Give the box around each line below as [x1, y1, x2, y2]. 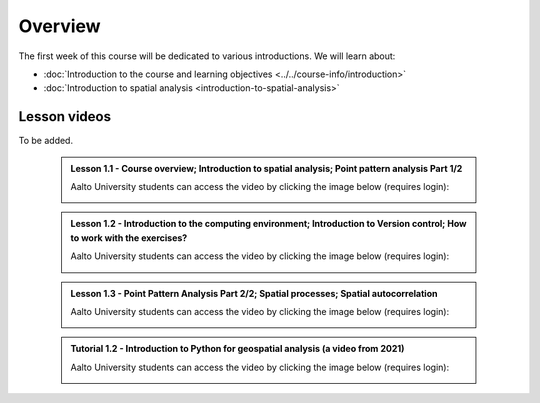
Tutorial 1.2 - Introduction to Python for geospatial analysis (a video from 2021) [70, 343, 405, 355]
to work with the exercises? [70, 231, 188, 244]
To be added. [18, 135, 74, 147]
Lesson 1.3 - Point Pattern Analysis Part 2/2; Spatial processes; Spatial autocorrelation [70, 287, 438, 299]
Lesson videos [18, 108, 112, 125]
